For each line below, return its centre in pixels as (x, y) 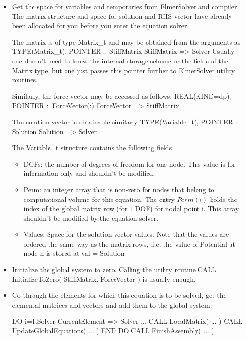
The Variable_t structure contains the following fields (92, 147)
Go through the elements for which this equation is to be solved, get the (119, 295)
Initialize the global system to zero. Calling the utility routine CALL (114, 270)
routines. (25, 80)
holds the (223, 199)
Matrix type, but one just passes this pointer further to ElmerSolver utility (123, 70)
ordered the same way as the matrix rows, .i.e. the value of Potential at (130, 243)
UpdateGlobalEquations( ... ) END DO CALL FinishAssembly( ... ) (113, 331)
